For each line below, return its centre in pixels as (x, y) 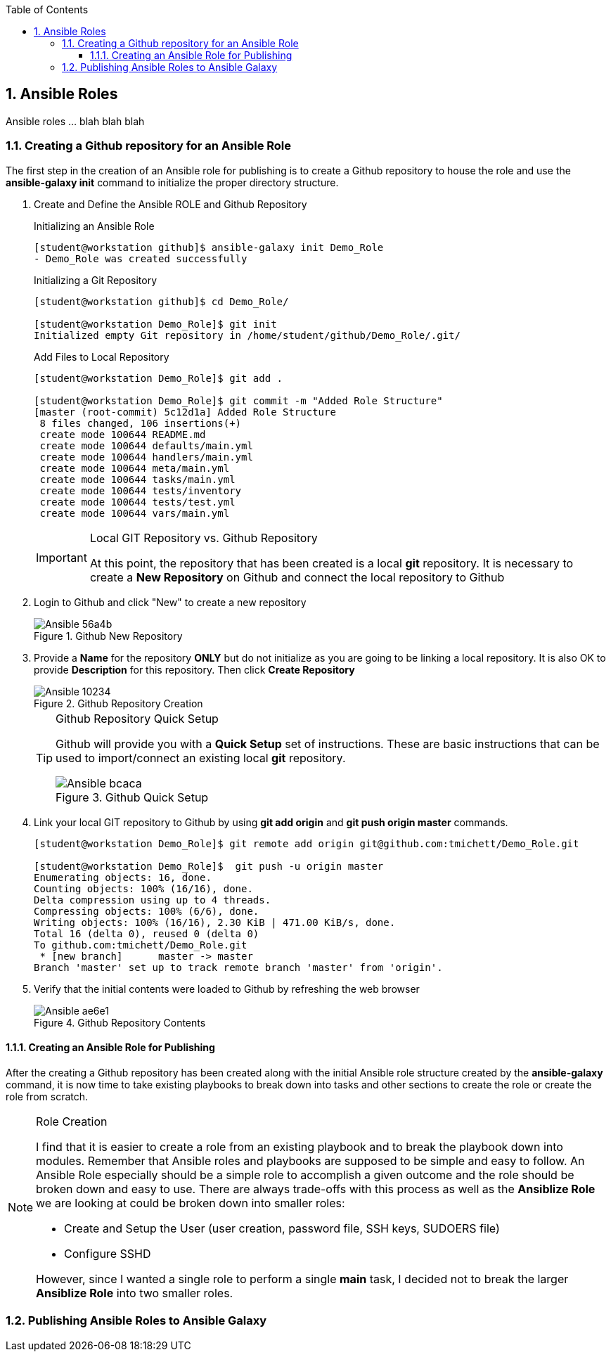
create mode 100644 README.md (123, 434)
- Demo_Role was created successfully (141, 258)
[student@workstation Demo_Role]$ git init (155, 324)
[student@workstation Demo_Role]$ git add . (159, 378)
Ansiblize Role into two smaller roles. (135, 1293)
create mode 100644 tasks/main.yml (137, 479)
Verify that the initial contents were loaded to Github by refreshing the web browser (227, 989)
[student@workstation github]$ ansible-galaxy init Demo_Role (209, 247)
